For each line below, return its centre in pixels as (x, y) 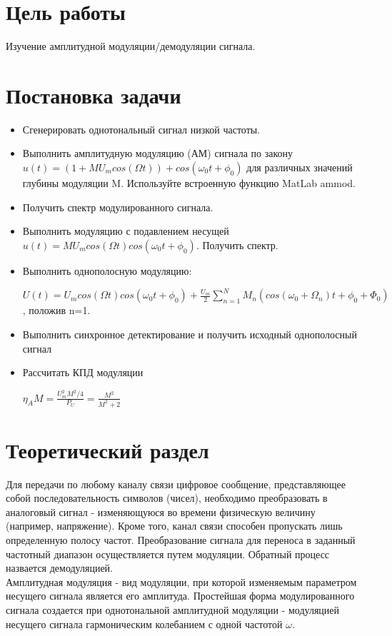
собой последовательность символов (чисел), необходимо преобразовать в (167, 498)
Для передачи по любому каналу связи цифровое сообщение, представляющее (176, 484)
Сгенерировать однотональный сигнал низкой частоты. (141, 129)
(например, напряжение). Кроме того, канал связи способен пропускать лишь (174, 526)
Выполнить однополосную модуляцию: (107, 270)
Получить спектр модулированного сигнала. (118, 207)
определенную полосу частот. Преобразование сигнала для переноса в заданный (181, 540)
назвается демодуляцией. (60, 568)
